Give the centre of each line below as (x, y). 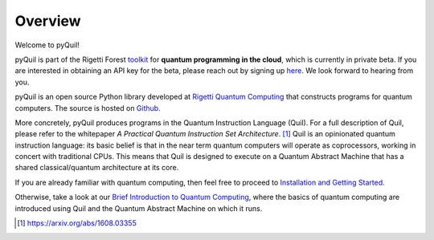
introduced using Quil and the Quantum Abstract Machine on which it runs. (139, 208)
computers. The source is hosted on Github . (88, 108)
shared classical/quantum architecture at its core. (97, 168)
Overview (48, 21)
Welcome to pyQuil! (47, 45)
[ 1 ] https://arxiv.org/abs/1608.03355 (77, 223)
